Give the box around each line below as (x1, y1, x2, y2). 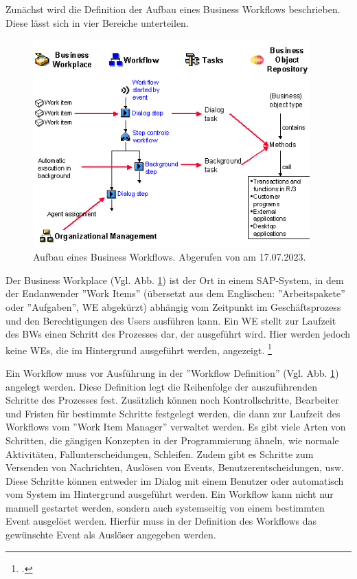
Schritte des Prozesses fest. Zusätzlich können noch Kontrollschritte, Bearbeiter (5, 393, 339, 407)
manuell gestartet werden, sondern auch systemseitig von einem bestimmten (5, 500, 325, 514)
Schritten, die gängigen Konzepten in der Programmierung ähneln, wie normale (5, 433, 339, 447)
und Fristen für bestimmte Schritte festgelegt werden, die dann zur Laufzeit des (5, 406, 341, 420)
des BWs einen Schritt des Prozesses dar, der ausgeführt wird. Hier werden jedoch (5, 327, 351, 341)
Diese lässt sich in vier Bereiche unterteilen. (5, 15, 189, 30)
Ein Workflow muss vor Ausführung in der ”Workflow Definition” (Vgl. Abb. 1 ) (5, 365, 339, 380)
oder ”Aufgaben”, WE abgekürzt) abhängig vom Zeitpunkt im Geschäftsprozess (5, 299, 341, 314)
